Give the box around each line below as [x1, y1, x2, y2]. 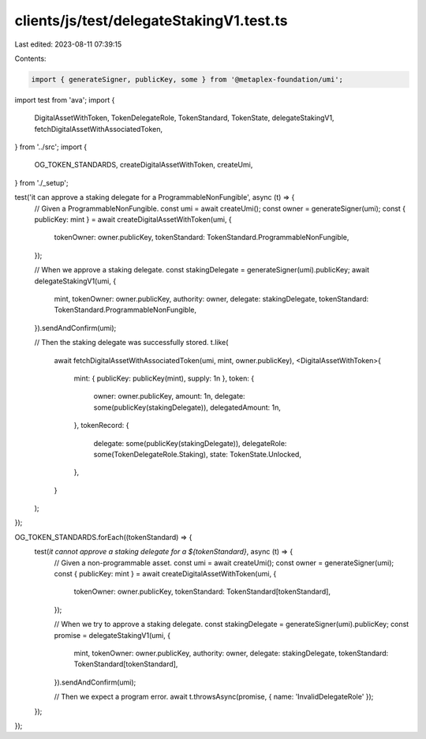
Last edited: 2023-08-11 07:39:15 [14, 39, 122, 49]
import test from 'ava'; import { [14, 95, 115, 104]
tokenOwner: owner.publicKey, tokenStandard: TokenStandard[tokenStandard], [73, 587, 331, 596]
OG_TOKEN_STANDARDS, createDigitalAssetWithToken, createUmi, [34, 160, 253, 170]
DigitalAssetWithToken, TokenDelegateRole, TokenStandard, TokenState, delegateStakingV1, [34, 113, 334, 122]
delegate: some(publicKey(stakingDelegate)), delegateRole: [93, 438, 287, 448]
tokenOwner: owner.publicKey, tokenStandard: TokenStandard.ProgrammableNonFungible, [54, 233, 349, 242]
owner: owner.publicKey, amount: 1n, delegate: [93, 392, 245, 401]
